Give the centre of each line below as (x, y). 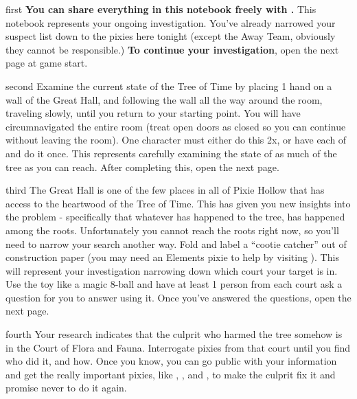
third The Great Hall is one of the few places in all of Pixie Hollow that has (165, 190)
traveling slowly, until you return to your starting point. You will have (153, 113)
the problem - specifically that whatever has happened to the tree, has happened (175, 217)
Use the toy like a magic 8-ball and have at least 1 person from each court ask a (174, 284)
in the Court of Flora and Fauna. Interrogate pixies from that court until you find (178, 347)
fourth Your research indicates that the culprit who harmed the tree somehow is (174, 334)
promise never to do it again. (66, 388)
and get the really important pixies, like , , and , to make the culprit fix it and (171, 374)
